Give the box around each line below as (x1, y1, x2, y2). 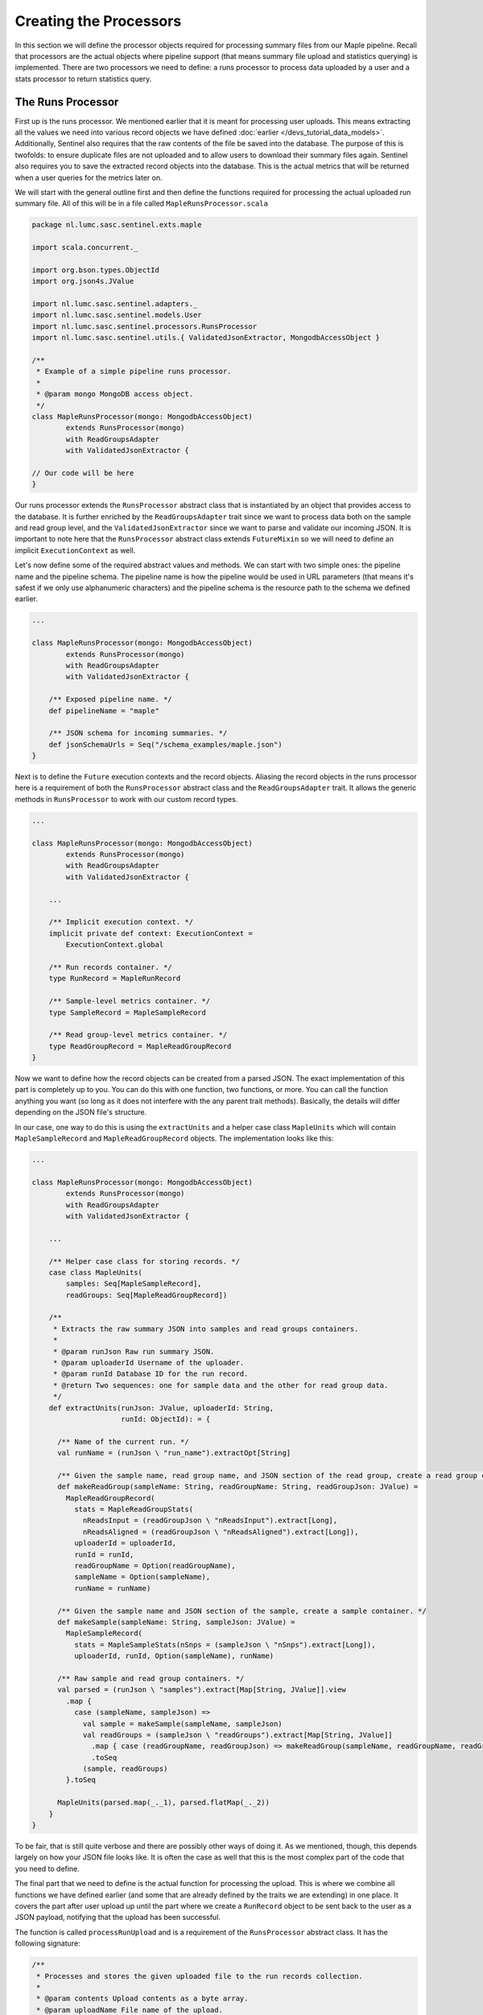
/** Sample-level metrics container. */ (48, 996, 211, 1006)
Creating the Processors (14, 12, 182, 30)
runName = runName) (73, 1584, 151, 1593)
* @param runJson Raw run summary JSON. (52, 1347, 215, 1356)
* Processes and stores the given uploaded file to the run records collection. (36, 1971, 364, 1980)
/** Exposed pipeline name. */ (48, 695, 172, 704)
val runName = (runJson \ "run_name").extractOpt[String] (57, 1448, 291, 1458)
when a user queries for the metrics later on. (14, 172, 163, 182)
